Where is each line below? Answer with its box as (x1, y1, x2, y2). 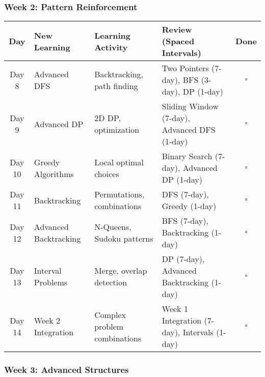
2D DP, (94, 112, 121, 124)
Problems (34, 276, 68, 288)
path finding (94, 79, 138, 92)
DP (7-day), (162, 253, 205, 265)
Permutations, (94, 188, 145, 200)
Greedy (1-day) (162, 200, 217, 212)
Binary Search (162, 150, 213, 162)
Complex (94, 308, 126, 321)
